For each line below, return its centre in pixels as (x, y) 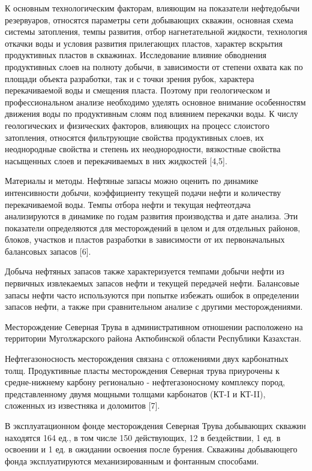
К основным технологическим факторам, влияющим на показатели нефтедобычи (152, 8)
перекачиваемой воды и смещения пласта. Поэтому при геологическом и (137, 90)
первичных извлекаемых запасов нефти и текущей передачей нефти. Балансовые (152, 283)
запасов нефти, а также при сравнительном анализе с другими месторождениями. (154, 307)
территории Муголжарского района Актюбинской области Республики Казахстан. (153, 338)
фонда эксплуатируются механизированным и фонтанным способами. (132, 461)
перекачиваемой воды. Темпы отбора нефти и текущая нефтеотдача (128, 204)
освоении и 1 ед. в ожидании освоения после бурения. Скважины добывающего (151, 449)
